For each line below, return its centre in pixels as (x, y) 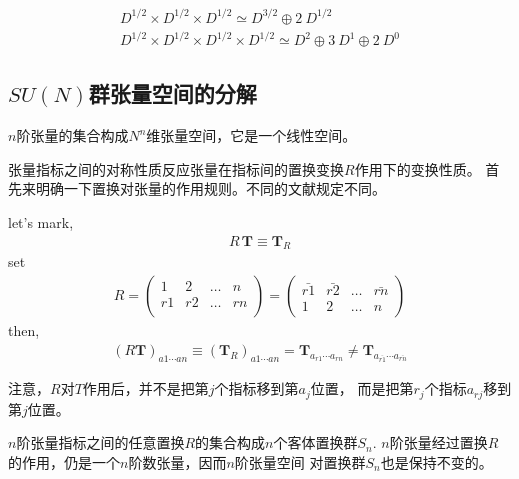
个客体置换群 (315, 442)
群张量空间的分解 (172, 93)
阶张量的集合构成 (72, 135)
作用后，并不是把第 (145, 388)
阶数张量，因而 (177, 461)
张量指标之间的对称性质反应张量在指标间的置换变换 (176, 168)
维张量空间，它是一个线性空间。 (251, 135)
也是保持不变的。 (436, 461)
